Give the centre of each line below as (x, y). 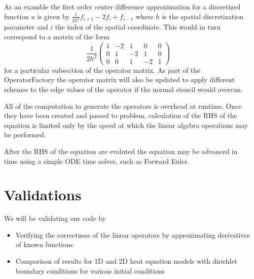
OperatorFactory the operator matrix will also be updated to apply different (119, 79)
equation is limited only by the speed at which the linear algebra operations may (126, 125)
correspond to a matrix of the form (57, 37)
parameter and (26, 27)
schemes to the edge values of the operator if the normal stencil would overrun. (123, 89)
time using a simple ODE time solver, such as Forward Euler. (97, 161)
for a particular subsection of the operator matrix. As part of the (102, 70)
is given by (53, 16)
